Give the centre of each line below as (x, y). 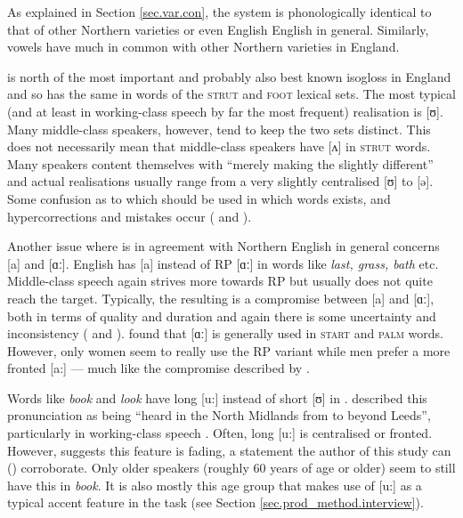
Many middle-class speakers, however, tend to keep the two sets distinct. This (219, 129)
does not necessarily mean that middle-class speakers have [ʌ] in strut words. (219, 146)
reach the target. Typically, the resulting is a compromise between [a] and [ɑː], (221, 298)
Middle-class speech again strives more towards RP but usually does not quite (220, 281)
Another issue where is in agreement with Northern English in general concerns (223, 246)
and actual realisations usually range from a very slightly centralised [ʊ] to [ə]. (220, 181)
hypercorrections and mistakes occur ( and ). (130, 216)
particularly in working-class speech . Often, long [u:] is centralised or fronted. (220, 433)
